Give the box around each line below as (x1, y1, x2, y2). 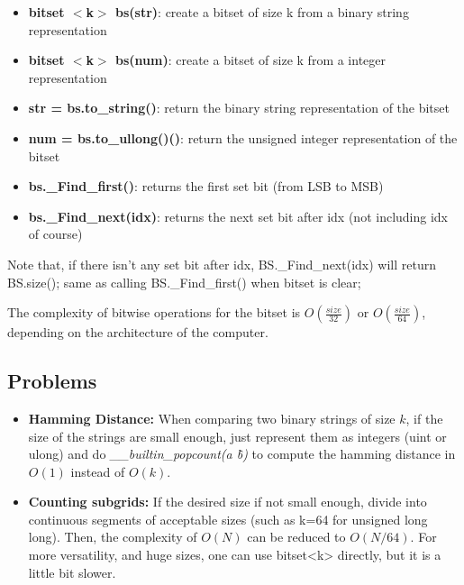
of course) (28, 224, 83, 243)
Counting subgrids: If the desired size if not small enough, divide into (28, 492, 427, 511)
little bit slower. (28, 562, 116, 581)
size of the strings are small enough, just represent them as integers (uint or (28, 426, 447, 445)
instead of (70, 462, 125, 480)
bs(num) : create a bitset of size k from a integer (115, 50, 387, 69)
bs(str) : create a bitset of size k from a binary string (115, 3, 409, 21)
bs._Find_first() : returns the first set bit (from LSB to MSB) (28, 177, 384, 196)
